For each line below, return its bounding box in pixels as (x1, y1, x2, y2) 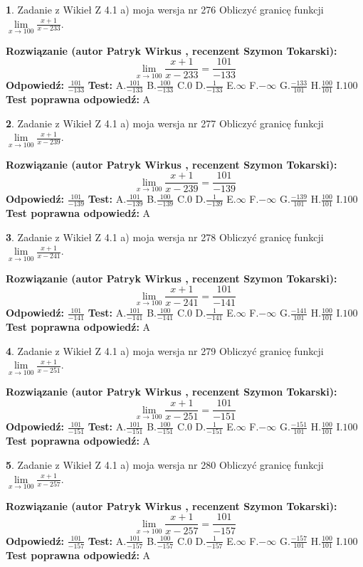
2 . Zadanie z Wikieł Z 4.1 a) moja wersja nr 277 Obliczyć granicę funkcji (6, 115, 324, 130)
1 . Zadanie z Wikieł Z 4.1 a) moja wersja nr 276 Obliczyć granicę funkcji (6, 2, 324, 16)
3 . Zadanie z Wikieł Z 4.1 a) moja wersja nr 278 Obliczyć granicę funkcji (6, 229, 324, 244)
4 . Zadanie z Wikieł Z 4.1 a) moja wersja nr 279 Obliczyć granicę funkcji (6, 343, 324, 358)
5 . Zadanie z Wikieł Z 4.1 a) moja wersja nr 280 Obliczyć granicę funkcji (6, 457, 324, 472)
